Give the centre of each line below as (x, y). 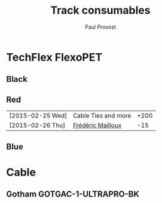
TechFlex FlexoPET (54, 57)
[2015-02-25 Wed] (38, 116)
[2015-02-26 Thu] (37, 125)
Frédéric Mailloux (97, 125)
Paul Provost (100, 27)
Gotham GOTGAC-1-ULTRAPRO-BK (73, 194)
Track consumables (100, 10)
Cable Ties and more (102, 116)
